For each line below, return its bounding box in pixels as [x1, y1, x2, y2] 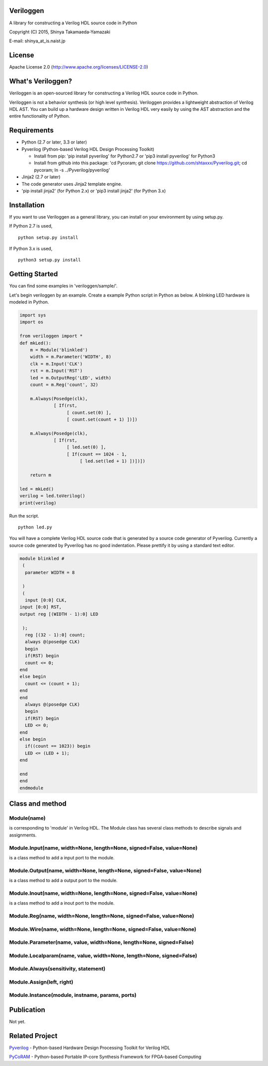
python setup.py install [18, 234, 78, 240]
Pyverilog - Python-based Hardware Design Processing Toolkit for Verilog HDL [9, 1045, 171, 1051]
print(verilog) [19, 500, 57, 506]
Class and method [9, 800, 67, 808]
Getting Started [9, 270, 58, 278]
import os [19, 319, 44, 325]
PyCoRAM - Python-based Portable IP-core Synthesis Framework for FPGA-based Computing [9, 1054, 201, 1060]
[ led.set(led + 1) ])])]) [79, 458, 146, 464]
